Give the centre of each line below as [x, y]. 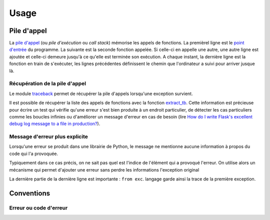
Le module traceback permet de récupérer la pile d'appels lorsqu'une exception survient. [101, 93]
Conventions [30, 193]
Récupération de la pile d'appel [48, 83]
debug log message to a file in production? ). [55, 124]
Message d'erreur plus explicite [49, 136]
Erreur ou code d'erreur [38, 207]
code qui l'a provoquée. [34, 153]
